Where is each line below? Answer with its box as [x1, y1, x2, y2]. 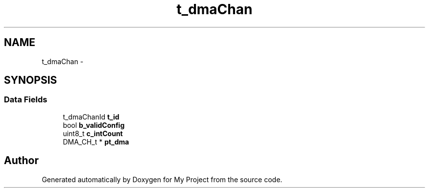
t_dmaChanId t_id [63, 112, 119, 121]
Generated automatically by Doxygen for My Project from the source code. [42, 175, 283, 184]
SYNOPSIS [4, 74, 57, 87]
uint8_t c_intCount [63, 129, 123, 138]
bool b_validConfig [63, 120, 125, 129]
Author [4, 154, 39, 167]
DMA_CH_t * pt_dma [63, 137, 129, 146]
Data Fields [4, 95, 48, 105]
